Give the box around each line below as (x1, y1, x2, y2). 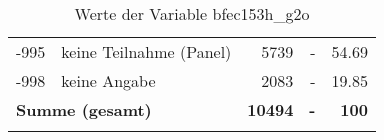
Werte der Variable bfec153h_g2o (74, 2, 310, 25)
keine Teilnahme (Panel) (61, 40, 232, 63)
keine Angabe (61, 69, 156, 92)
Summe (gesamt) (16, 98, 152, 121)
